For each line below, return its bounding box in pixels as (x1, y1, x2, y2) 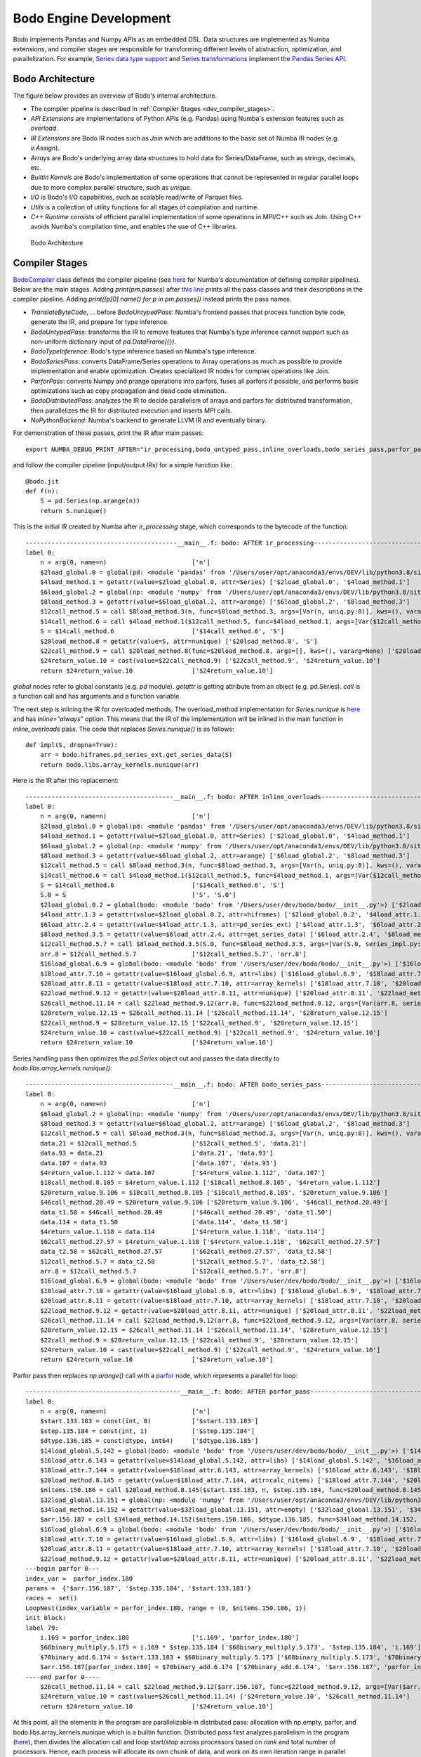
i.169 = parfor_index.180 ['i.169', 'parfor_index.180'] (39, 1634, 300, 1641)
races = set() (25, 1594, 78, 1602)
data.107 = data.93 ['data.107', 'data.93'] (39, 1159, 277, 1167)
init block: (25, 1614, 67, 1622)
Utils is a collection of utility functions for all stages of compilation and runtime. (30, 202, 260, 211)
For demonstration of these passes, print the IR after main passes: (13, 429, 204, 437)
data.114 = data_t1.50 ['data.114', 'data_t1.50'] (39, 1218, 288, 1226)
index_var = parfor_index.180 (25, 1574, 133, 1583)
